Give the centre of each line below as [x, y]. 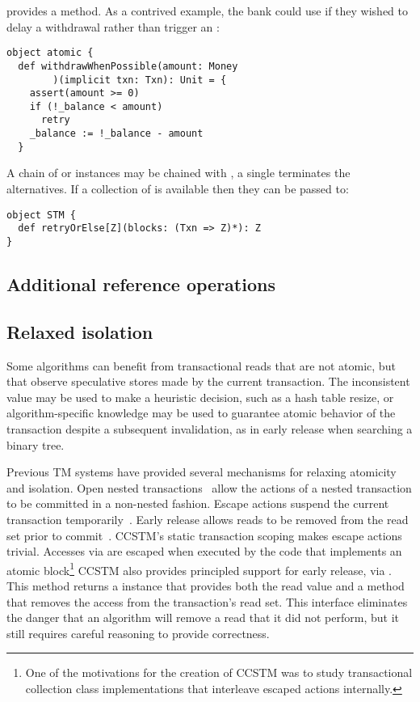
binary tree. [36, 444]
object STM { [41, 215]
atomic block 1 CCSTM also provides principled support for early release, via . [199, 569]
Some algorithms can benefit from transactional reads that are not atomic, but [201, 365]
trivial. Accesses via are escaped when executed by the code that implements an [204, 551]
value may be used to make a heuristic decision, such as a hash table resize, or [200, 397]
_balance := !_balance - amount [116, 134]
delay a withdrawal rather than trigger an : [113, 26]
